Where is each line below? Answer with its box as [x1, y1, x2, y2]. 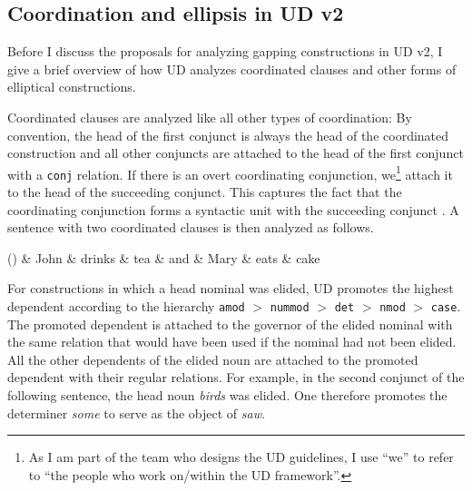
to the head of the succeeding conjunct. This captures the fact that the [7, 182, 402, 201]
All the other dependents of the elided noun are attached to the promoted [7, 349, 418, 368]
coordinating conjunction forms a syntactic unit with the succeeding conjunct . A [7, 200, 459, 219]
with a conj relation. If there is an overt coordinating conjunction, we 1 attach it [7, 162, 453, 183]
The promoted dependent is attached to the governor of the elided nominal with [7, 314, 453, 333]
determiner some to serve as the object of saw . [7, 403, 265, 422]
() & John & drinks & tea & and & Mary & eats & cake [7, 248, 320, 267]
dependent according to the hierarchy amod [7, 297, 245, 316]
